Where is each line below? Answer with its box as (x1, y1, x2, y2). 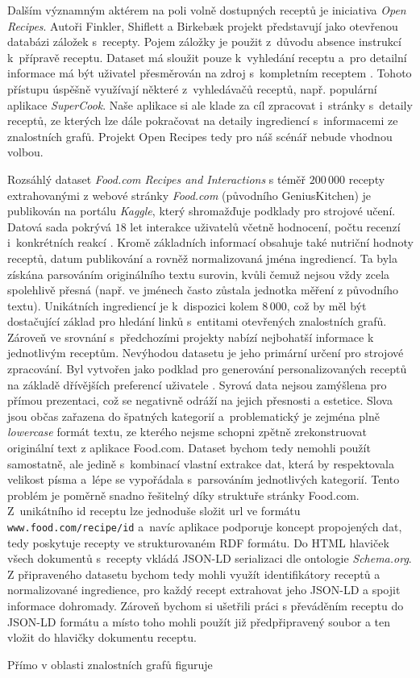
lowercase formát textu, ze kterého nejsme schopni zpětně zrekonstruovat (7, 423, 367, 440)
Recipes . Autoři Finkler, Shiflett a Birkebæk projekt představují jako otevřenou (7, 17, 398, 34)
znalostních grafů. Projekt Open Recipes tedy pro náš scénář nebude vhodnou (7, 127, 393, 144)
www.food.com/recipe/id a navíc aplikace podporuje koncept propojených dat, (7, 518, 402, 534)
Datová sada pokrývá (7, 218, 112, 235)
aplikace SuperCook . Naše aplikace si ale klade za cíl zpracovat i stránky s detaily (7, 96, 413, 113)
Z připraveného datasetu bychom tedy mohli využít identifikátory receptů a (7, 565, 380, 582)
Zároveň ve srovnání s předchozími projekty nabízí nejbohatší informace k (7, 328, 374, 345)
